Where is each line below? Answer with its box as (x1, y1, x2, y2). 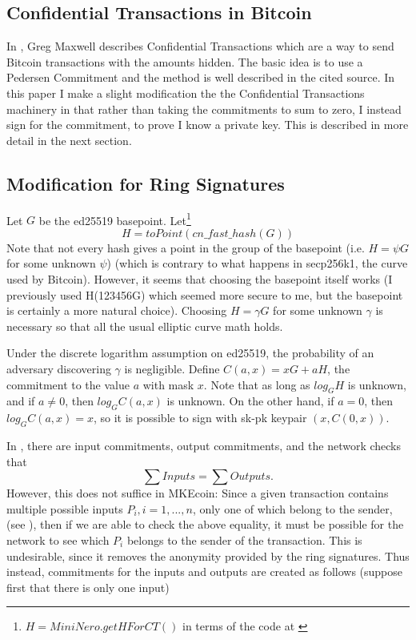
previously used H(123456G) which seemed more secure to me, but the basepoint (6, 286, 403, 303)
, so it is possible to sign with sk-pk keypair (93, 409, 307, 426)
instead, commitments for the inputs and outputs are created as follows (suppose (6, 563, 402, 580)
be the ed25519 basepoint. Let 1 (38, 209, 191, 228)
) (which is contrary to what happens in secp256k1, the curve (106, 255, 408, 272)
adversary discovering (6, 360, 111, 376)
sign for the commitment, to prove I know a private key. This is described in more (6, 116, 409, 133)
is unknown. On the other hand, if (166, 392, 334, 409)
